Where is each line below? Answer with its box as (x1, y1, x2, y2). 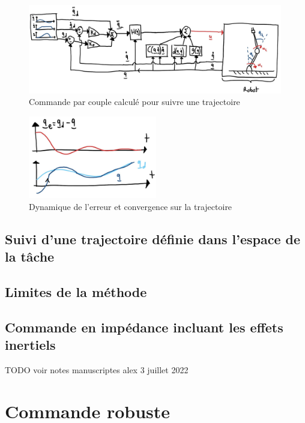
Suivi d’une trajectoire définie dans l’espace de (5, 229, 301, 248)
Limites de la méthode (5, 283, 147, 301)
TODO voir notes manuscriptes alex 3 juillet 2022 (5, 364, 189, 376)
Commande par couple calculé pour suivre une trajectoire (29, 95, 240, 108)
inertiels (5, 335, 56, 354)
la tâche (5, 247, 55, 266)
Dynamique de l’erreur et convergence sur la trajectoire (29, 200, 232, 212)
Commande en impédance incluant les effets (5, 317, 283, 336)
